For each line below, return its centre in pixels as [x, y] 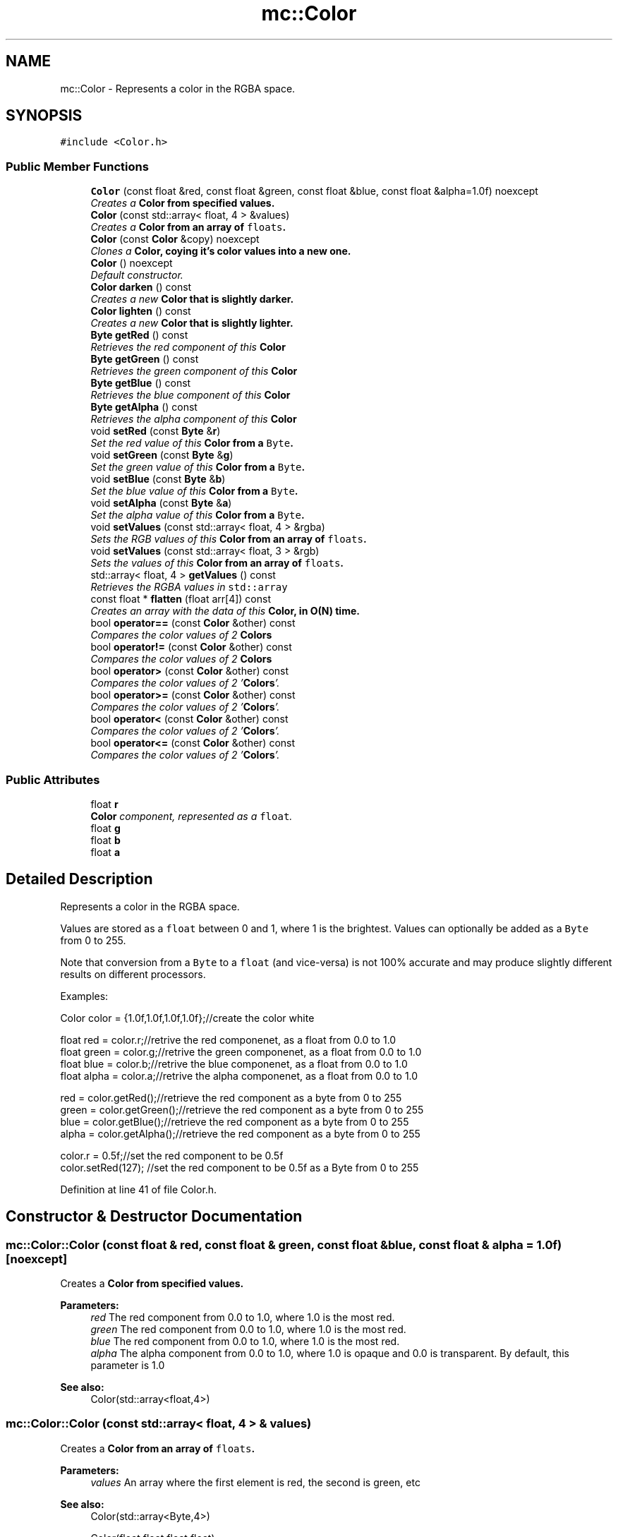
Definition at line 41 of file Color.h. [139, 1189]
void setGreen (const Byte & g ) [162, 455]
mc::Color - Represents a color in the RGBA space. [178, 88]
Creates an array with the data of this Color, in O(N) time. [225, 611]
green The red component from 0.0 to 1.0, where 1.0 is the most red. [248, 1329]
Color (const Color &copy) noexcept [175, 239]
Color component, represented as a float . [192, 816]
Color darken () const [141, 287]
